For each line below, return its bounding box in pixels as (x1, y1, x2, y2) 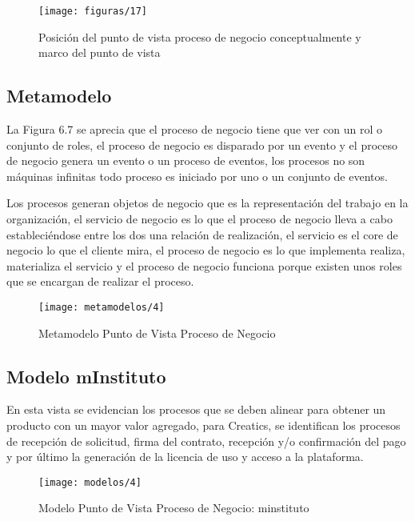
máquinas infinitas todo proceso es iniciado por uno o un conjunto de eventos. (6, 167, 388, 184)
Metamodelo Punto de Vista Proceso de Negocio (38, 324, 276, 341)
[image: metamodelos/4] (38, 301, 165, 313)
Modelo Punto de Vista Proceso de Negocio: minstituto (38, 499, 309, 516)
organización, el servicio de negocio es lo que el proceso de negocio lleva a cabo (6, 210, 393, 227)
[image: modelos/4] (38, 476, 142, 488)
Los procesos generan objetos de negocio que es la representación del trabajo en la (6, 194, 409, 211)
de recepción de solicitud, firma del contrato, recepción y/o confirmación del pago (6, 432, 406, 449)
